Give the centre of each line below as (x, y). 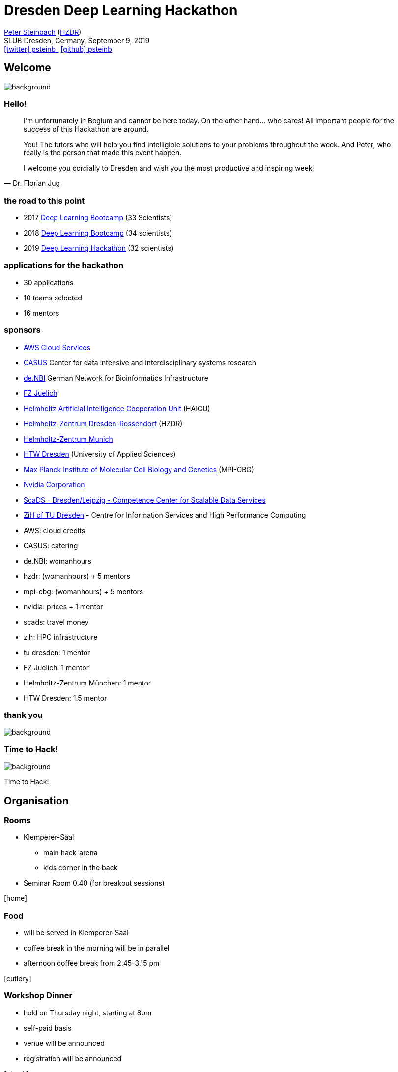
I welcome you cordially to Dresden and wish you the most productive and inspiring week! (169, 168)
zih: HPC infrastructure (61, 637)
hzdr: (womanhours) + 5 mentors (77, 576)
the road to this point (44, 200)
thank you (24, 715)
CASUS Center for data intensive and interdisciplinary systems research (140, 362)
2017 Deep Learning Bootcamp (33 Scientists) (98, 218)
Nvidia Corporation (54, 484)
